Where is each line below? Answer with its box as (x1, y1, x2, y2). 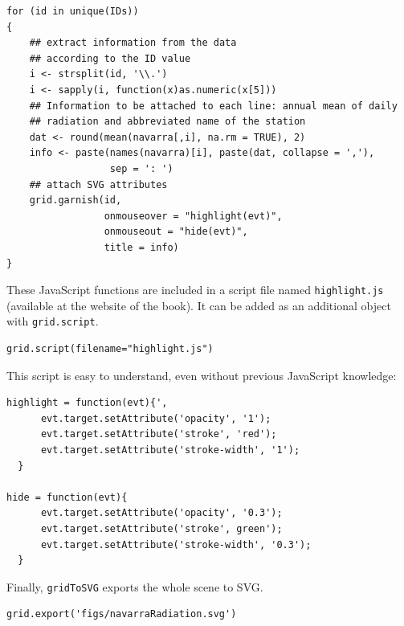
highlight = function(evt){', (6, 397, 168, 409)
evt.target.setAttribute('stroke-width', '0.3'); (40, 538, 312, 550)
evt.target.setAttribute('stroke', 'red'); (40, 428, 277, 440)
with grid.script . (6, 313, 99, 329)
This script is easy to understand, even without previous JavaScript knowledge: (6, 366, 397, 383)
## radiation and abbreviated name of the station (29, 116, 306, 128)
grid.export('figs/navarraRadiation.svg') (6, 608, 237, 620)
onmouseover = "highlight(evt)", (104, 210, 283, 222)
